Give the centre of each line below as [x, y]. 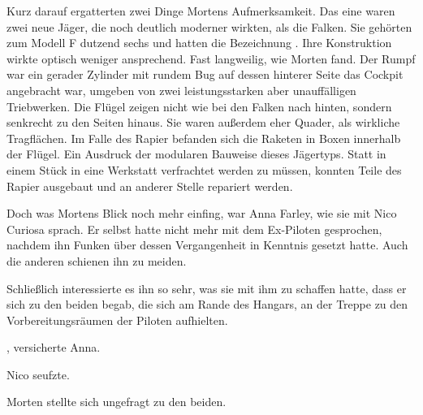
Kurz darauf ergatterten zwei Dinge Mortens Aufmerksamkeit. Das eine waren [201, 11]
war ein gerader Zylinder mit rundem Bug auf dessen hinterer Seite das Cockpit [205, 74]
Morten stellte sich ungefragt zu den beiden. [117, 402]
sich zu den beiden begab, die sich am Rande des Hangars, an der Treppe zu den [207, 304]
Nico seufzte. [38, 374]
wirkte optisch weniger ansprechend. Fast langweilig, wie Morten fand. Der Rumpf [211, 58]
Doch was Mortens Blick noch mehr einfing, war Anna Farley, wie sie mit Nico [202, 213]
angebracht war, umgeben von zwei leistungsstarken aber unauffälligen [181, 90]
